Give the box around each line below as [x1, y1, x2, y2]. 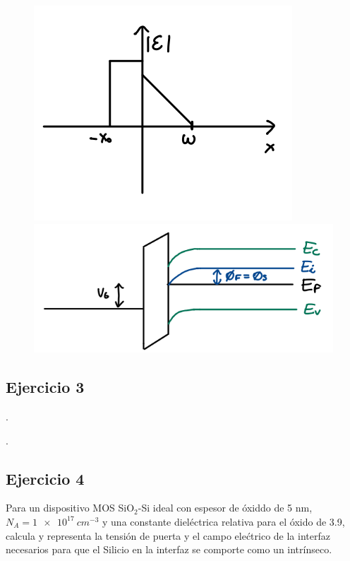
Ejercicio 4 [6, 467, 85, 489]
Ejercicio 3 [6, 376, 85, 398]
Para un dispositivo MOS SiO [6, 500, 135, 515]
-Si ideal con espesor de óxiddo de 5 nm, [138, 500, 313, 515]
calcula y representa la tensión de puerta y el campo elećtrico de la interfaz [6, 528, 330, 543]
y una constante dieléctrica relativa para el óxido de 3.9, [102, 514, 345, 528]
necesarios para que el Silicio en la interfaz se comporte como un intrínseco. [6, 542, 332, 557]
